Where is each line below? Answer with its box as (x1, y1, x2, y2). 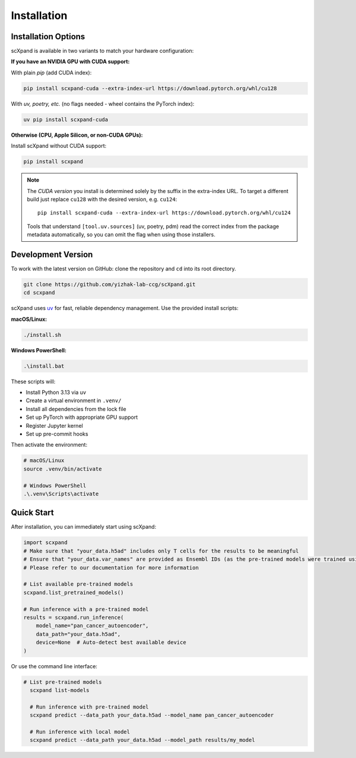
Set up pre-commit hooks (26, 431, 88, 438)
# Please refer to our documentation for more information (23, 564, 199, 571)
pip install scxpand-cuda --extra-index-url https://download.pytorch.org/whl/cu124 (37, 210, 291, 216)
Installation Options (11, 31, 85, 42)
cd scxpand (23, 289, 55, 296)
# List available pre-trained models (23, 581, 133, 588)
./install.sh (23, 331, 62, 338)
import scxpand (23, 539, 68, 546)
